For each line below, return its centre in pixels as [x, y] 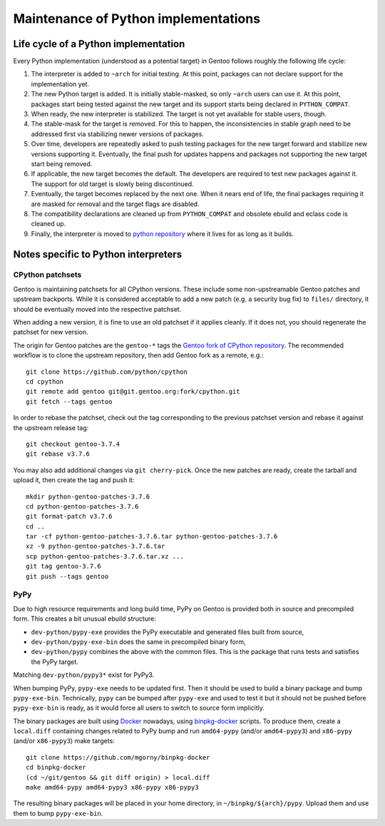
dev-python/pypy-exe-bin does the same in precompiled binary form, [138, 641]
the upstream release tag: [51, 427]
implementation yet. [60, 84]
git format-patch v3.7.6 [69, 516]
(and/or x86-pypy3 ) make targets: [64, 741]
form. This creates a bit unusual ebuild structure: [84, 619]
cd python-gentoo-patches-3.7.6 [82, 506]
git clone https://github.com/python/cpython [107, 372]
